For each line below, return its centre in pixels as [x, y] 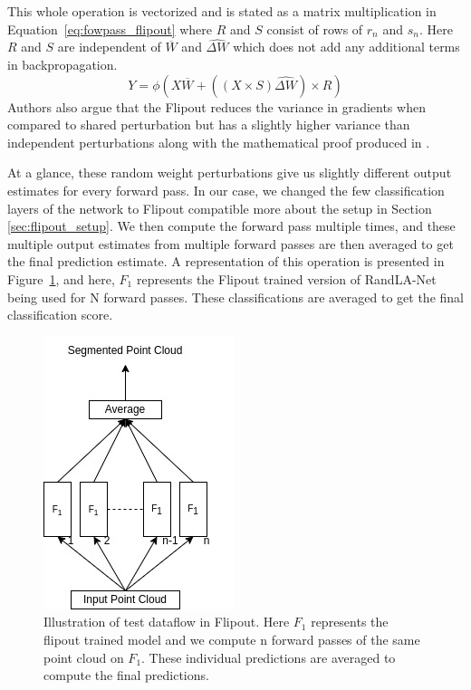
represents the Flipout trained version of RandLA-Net [286, 278]
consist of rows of [315, 29]
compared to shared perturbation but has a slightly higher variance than [209, 125]
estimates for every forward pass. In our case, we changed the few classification [226, 190]
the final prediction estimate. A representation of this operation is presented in [226, 261]
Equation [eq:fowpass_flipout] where [110, 29]
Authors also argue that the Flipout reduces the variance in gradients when [216, 106]
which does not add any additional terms [346, 47]
